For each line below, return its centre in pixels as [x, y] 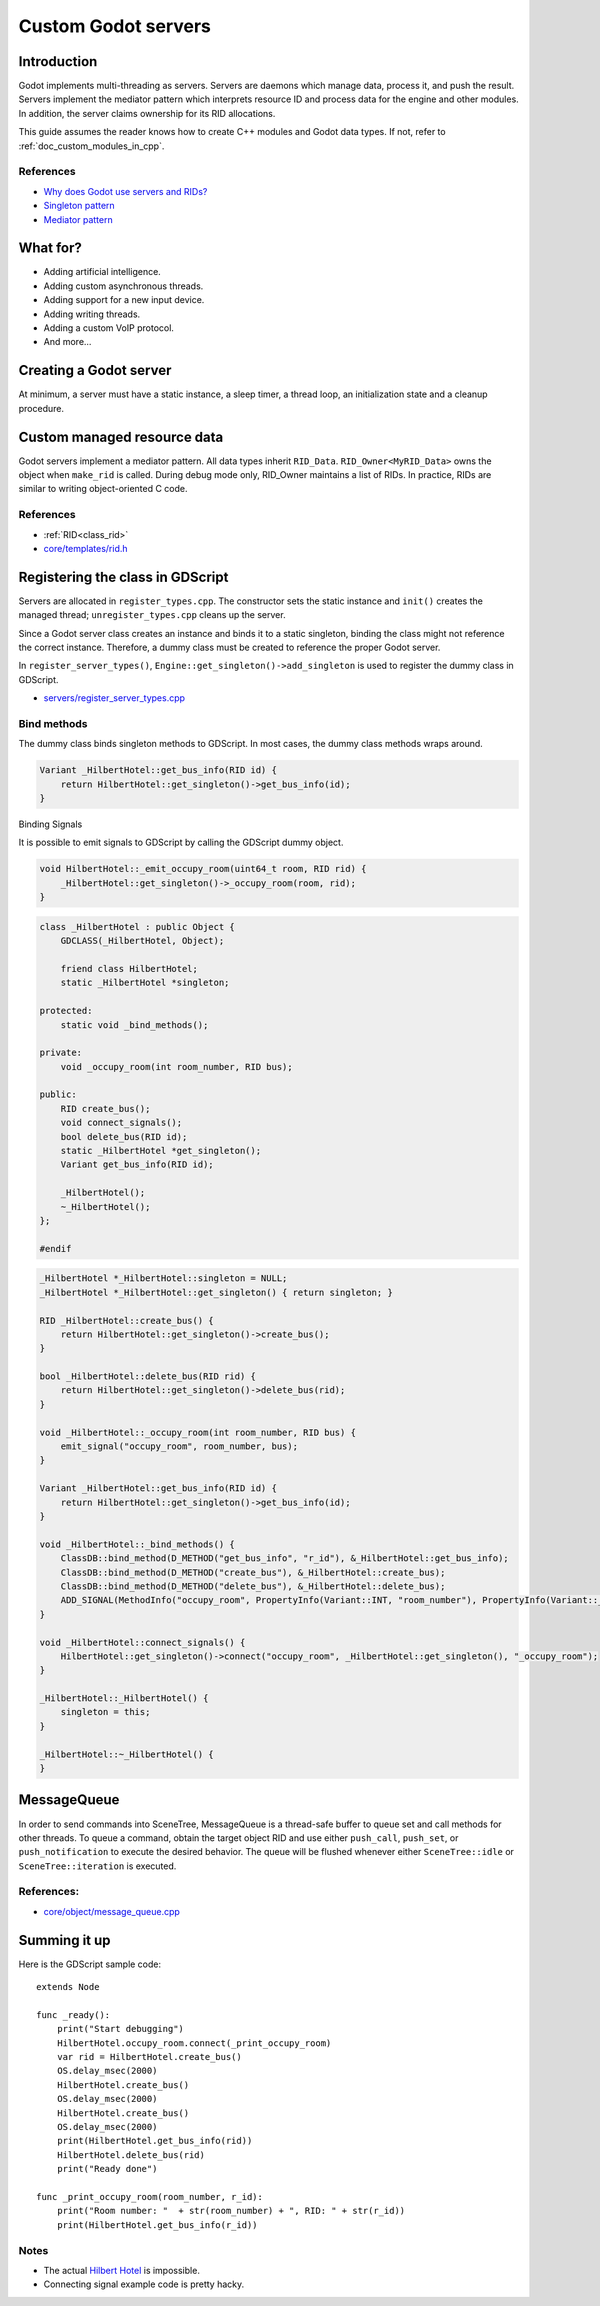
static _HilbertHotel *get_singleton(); [161, 1151]
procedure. [41, 408]
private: [61, 1053]
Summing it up [64, 1940]
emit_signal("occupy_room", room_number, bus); [179, 1446]
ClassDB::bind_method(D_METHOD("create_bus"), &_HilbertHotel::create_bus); [253, 1572]
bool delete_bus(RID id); [124, 1136]
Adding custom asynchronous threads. [123, 286]
